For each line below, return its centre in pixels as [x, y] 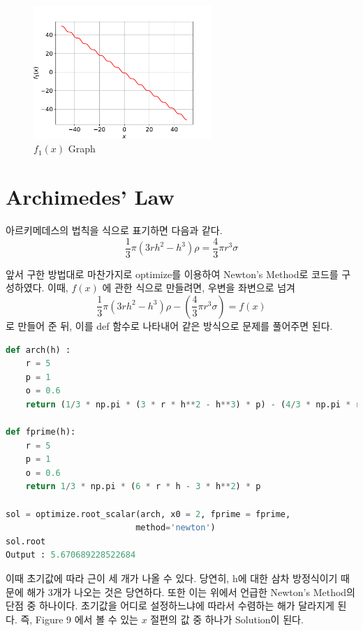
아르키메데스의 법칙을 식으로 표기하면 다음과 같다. [114, 230]
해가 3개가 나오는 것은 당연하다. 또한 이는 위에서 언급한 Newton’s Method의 [191, 592]
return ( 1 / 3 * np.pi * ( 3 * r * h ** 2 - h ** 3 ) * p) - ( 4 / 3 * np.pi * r [193, 404]
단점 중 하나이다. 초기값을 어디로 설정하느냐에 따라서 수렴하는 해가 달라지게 [170, 605]
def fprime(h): [41, 432]
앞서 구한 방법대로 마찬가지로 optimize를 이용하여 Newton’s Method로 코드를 [172, 274]
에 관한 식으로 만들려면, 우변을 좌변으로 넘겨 [199, 288]
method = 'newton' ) [176, 528]
